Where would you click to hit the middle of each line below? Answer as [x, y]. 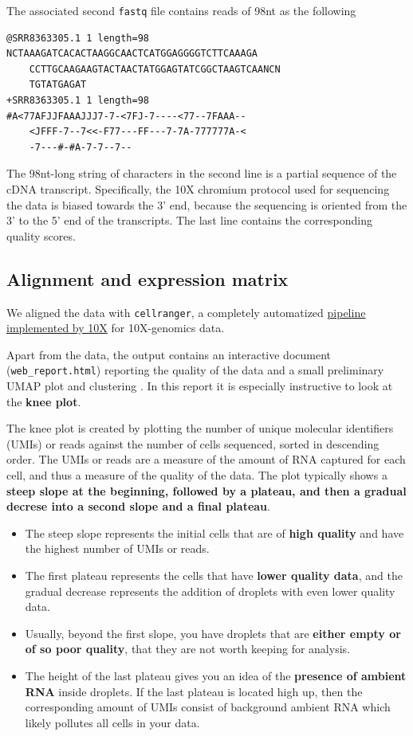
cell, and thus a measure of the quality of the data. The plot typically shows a [197, 475]
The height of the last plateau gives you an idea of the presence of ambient [216, 675]
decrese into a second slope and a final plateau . [138, 506]
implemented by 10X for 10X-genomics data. [116, 328]
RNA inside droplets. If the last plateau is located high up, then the [194, 691]
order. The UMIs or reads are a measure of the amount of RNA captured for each [206, 459]
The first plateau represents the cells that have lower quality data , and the [214, 575]
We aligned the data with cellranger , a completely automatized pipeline [186, 312]
